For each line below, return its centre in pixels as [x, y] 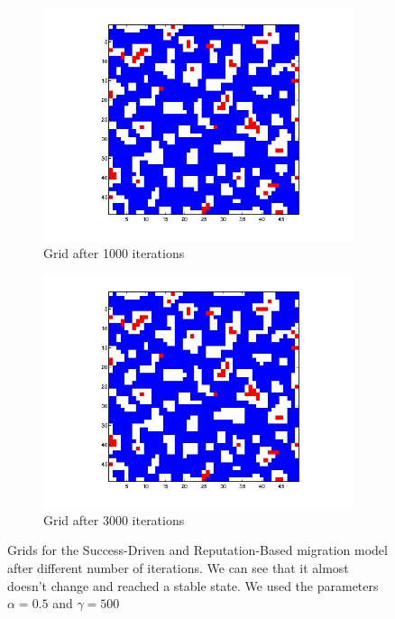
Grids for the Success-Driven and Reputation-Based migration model [197, 550]
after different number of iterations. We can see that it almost [178, 567]
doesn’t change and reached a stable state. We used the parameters [193, 585]
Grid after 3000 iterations [114, 519]
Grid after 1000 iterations [114, 252]
